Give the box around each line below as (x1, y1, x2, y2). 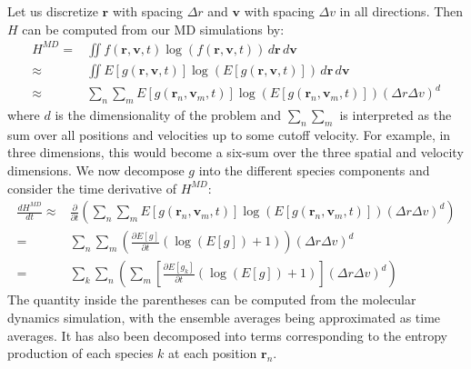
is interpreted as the (339, 105, 452, 125)
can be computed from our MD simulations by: (22, 19, 285, 38)
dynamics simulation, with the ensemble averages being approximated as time (7, 307, 441, 326)
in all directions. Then (339, 2, 464, 20)
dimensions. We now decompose (7, 161, 185, 180)
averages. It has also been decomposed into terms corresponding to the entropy (7, 325, 448, 344)
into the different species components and (198, 161, 430, 180)
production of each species (7, 344, 154, 363)
